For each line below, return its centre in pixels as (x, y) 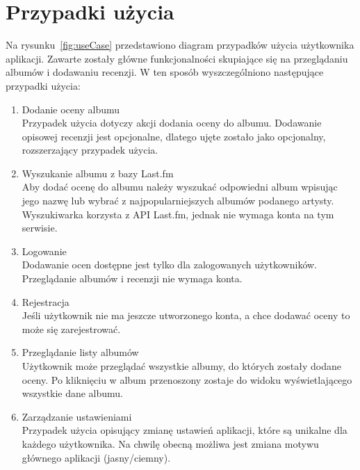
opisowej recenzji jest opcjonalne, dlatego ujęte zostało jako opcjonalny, (174, 136)
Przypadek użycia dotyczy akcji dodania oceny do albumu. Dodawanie (172, 123)
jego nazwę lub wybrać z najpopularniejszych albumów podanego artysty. (178, 201)
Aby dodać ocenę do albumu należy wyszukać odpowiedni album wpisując (180, 187)
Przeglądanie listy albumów (80, 352)
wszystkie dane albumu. (73, 393)
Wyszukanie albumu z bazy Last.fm (98, 173)
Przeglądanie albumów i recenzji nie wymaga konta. (132, 278)
